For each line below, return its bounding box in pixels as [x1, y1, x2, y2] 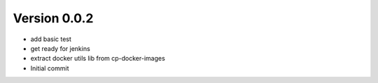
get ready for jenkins [30, 44, 90, 52]
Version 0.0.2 [13, 10, 94, 26]
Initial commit [30, 63, 69, 73]
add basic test [30, 35, 71, 43]
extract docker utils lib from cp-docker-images [30, 54, 166, 63]
